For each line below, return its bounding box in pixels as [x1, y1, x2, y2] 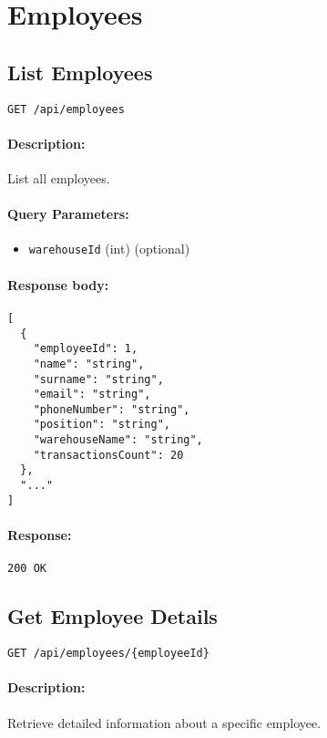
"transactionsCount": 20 [33, 448, 184, 462]
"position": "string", [33, 418, 170, 431]
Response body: [7, 275, 109, 294]
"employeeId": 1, [33, 342, 138, 356]
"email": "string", [33, 388, 151, 401]
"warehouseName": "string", [33, 433, 203, 447]
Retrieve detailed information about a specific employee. [7, 712, 322, 732]
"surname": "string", [33, 372, 164, 386]
